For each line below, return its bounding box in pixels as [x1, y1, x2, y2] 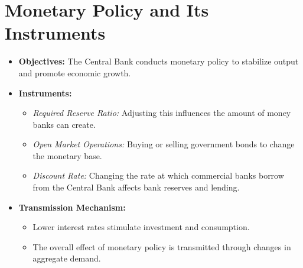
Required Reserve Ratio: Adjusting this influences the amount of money [32, 106, 291, 119]
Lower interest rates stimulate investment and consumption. [32, 221, 250, 233]
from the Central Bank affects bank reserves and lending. [32, 181, 240, 193]
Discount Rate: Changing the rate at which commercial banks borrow [32, 169, 284, 182]
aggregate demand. [32, 252, 101, 264]
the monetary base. [32, 149, 102, 162]
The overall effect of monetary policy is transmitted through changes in [32, 240, 291, 253]
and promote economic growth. [18, 66, 131, 79]
